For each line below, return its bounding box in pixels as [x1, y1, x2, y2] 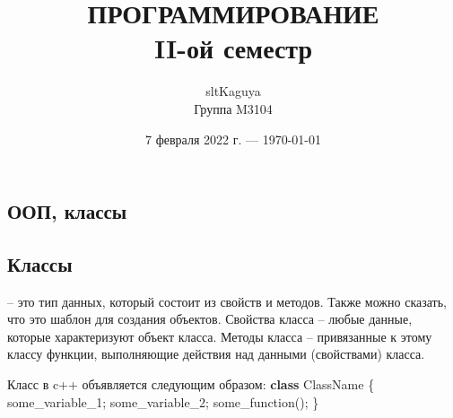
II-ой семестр [153, 30, 313, 66]
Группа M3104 [194, 99, 273, 118]
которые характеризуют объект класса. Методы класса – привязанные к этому [7, 327, 432, 345]
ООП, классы [7, 197, 127, 225]
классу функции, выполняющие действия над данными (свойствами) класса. [7, 344, 425, 363]
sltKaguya [205, 82, 261, 100]
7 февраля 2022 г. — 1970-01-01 [145, 129, 321, 148]
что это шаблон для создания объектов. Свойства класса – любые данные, [7, 309, 413, 328]
